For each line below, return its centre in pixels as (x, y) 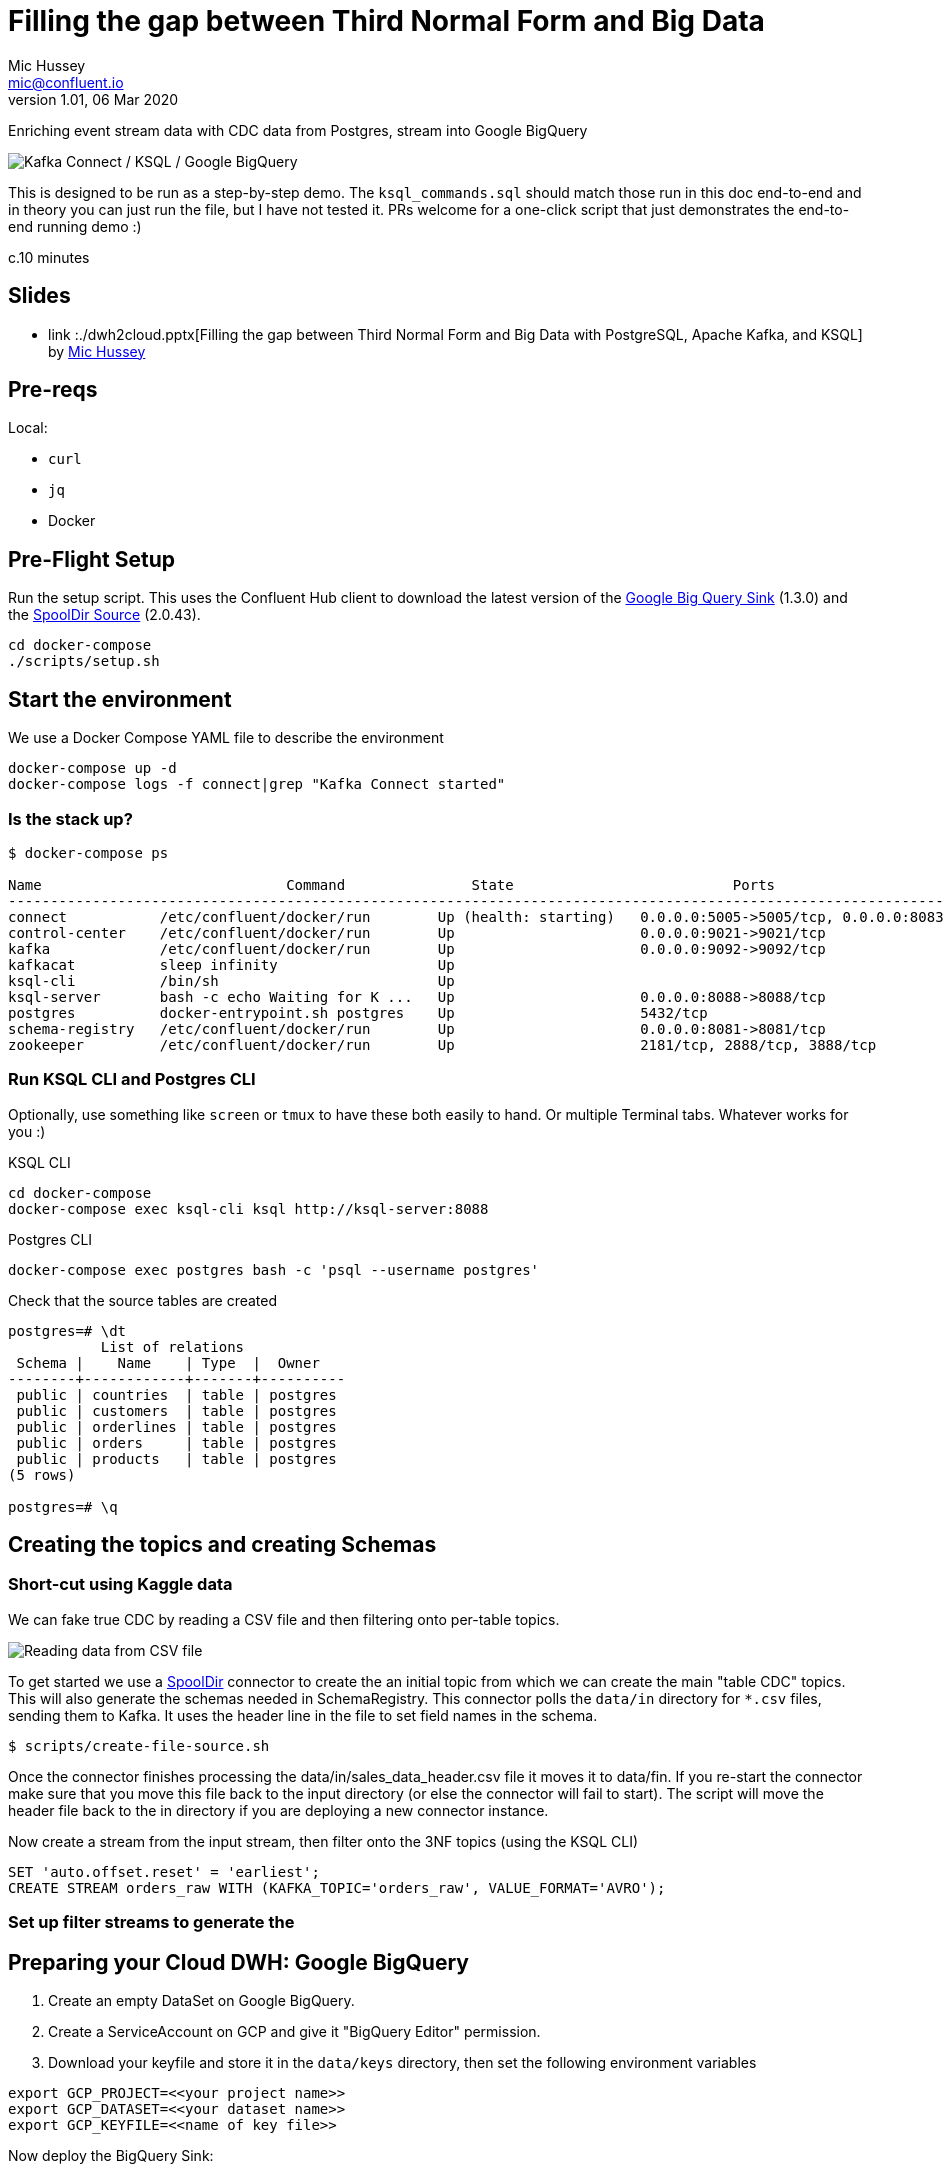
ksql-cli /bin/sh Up (231, 980)
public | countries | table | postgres (176, 1394)
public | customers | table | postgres (176, 1410)
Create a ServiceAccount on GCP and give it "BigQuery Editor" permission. (294, 2032)
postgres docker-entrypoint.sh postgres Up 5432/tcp (358, 1012)
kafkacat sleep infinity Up (231, 964)
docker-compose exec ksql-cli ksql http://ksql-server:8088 (248, 1208)
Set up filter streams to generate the (151, 1922)
